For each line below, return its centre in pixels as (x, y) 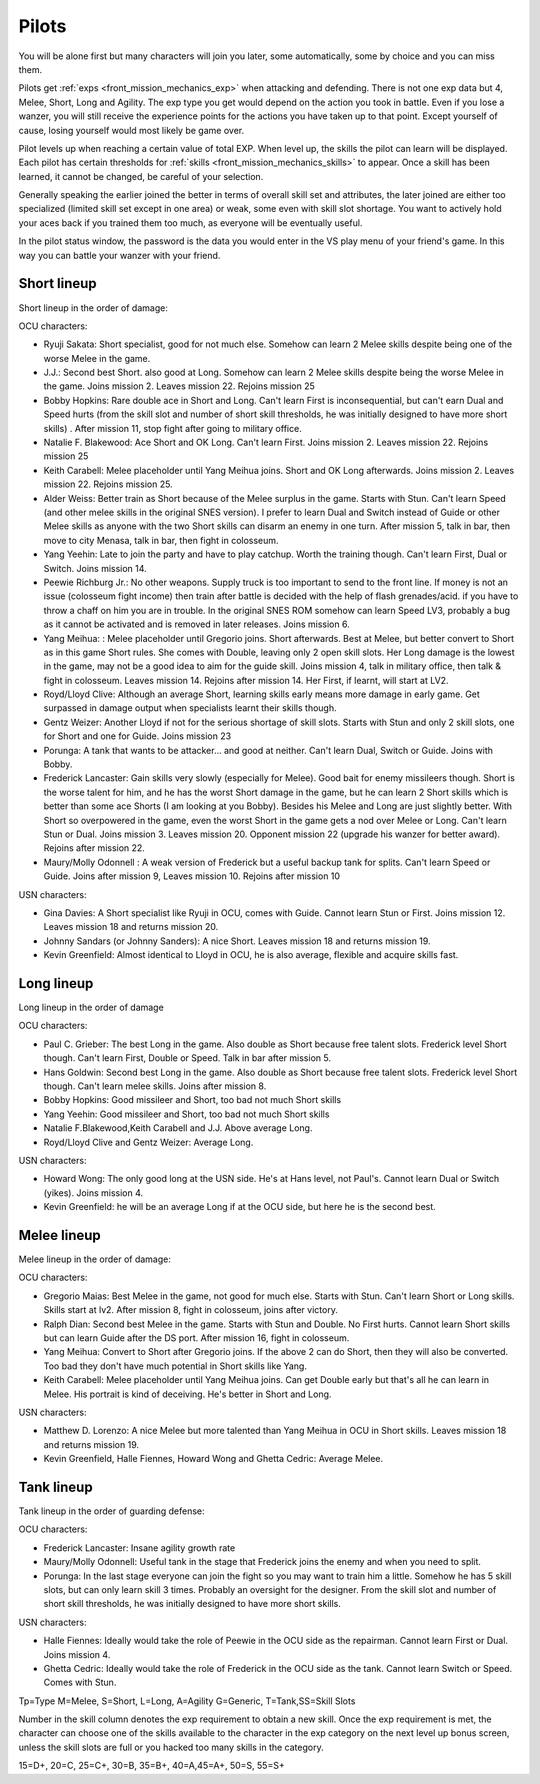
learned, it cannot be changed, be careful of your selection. (141, 176)
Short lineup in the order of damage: (93, 307)
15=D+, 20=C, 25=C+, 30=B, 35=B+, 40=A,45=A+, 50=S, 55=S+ (151, 1766)
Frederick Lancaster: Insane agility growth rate (139, 1547)
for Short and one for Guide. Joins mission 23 (137, 736)
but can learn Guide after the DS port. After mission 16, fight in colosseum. (196, 1337)
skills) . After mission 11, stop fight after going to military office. (172, 428)
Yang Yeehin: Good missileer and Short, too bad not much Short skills (186, 1114)
